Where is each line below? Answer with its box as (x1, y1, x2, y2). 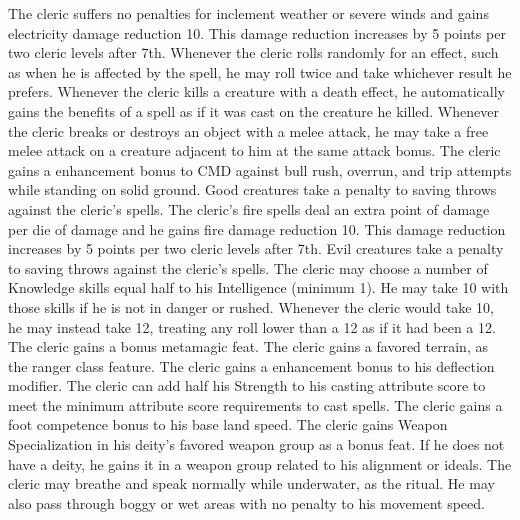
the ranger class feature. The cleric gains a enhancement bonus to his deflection (8, 355, 495, 376)
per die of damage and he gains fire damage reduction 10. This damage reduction (8, 218, 506, 239)
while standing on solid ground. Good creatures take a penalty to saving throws (8, 179, 497, 200)
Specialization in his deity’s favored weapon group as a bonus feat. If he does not (8, 434, 505, 455)
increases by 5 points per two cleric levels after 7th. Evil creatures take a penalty (8, 238, 504, 259)
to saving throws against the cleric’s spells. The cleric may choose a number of (8, 257, 488, 278)
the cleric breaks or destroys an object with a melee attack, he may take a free (8, 120, 489, 141)
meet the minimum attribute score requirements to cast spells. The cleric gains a (8, 394, 503, 415)
